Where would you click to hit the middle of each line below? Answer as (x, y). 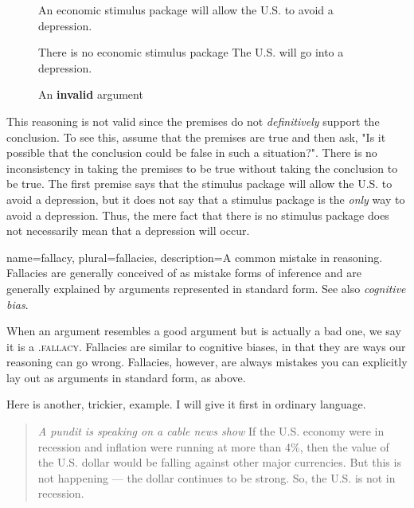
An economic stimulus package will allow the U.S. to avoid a (186, 10)
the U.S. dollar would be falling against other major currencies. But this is (219, 462)
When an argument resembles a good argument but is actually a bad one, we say (204, 331)
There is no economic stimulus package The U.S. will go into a (191, 52)
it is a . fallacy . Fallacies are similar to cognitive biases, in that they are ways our (206, 346)
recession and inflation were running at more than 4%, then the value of (213, 446)
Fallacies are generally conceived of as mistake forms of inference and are (184, 273)
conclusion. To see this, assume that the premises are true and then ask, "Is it (196, 137)
